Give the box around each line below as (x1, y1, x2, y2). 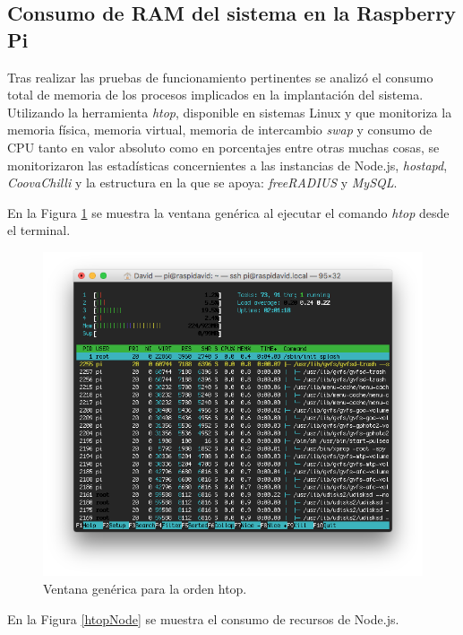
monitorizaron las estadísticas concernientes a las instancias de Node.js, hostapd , (7, 155, 448, 174)
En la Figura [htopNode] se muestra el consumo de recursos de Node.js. (7, 609, 399, 628)
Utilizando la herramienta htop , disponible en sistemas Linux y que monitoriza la (7, 102, 452, 121)
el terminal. (7, 221, 71, 239)
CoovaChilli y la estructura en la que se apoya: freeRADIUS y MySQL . (7, 173, 398, 192)
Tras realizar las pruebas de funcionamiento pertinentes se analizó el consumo (7, 67, 433, 86)
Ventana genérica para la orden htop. (43, 579, 247, 598)
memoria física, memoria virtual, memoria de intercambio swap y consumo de (7, 120, 433, 139)
